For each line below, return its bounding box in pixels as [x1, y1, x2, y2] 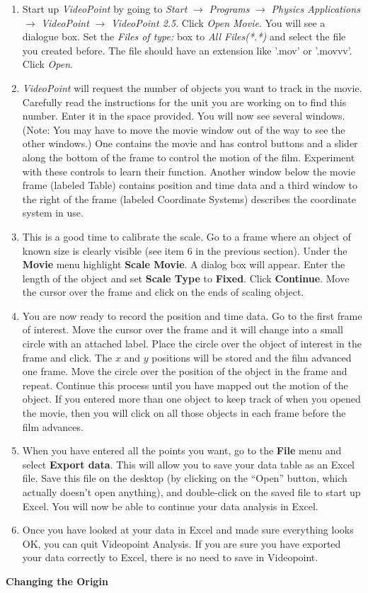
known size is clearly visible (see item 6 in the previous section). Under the [22, 243, 347, 258]
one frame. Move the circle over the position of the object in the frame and [22, 364, 347, 379]
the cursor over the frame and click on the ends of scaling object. [22, 284, 304, 299]
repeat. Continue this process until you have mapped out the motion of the [22, 377, 348, 392]
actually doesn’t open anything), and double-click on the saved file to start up [22, 485, 361, 499]
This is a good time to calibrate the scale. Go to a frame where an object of [22, 229, 351, 243]
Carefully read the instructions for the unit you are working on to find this [22, 94, 347, 109]
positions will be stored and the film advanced [151, 350, 352, 364]
